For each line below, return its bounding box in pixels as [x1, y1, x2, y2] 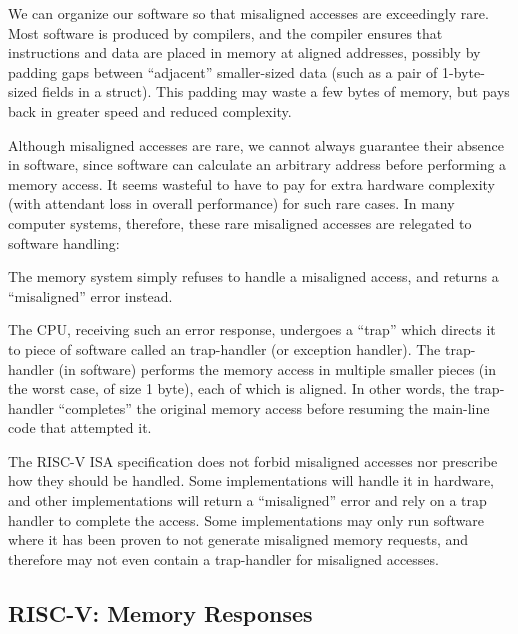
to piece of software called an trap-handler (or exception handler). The [8, 338, 441, 359]
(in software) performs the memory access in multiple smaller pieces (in [58, 358, 496, 379]
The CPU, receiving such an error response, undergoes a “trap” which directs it [8, 319, 496, 340]
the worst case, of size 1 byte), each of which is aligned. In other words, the [8, 378, 470, 399]
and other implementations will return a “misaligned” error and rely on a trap [8, 490, 487, 511]
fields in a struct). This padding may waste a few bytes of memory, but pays [42, 81, 510, 102]
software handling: [8, 232, 120, 253]
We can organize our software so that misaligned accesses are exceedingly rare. [8, 3, 489, 23]
